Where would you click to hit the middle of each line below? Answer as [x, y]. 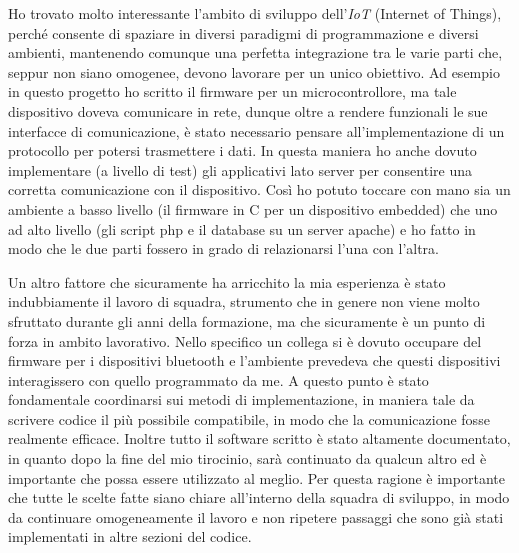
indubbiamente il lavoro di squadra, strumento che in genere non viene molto [244, 301]
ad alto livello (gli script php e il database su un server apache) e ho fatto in [242, 228]
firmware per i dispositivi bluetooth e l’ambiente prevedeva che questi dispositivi [254, 360]
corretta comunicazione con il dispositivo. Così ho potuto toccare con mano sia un [259, 189]
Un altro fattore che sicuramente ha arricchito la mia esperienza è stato [227, 281]
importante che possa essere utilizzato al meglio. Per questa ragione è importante [256, 477]
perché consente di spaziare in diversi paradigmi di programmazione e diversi [243, 32]
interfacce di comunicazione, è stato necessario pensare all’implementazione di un [256, 130]
